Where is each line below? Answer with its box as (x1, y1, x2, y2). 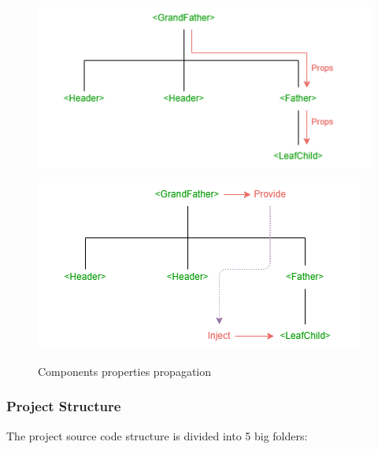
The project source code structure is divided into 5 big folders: (6, 427, 308, 443)
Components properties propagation (38, 363, 212, 379)
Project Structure (6, 396, 121, 416)
